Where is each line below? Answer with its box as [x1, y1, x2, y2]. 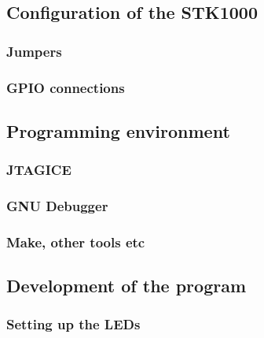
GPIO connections [6, 77, 125, 97]
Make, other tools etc [6, 232, 145, 251]
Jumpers [6, 41, 62, 61]
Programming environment [6, 118, 230, 143]
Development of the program [6, 273, 247, 298]
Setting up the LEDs [6, 314, 141, 334]
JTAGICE [6, 160, 71, 180]
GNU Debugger [6, 196, 108, 216]
